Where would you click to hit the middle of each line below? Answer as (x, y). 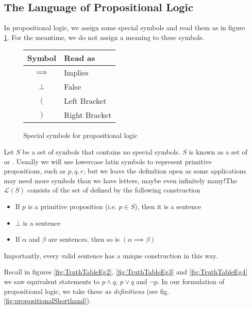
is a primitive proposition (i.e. (72, 206)
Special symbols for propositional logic (81, 135)
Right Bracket (88, 115)
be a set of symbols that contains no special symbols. (101, 151)
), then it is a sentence (168, 206)
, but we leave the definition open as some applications (165, 171)
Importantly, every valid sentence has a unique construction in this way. (111, 255)
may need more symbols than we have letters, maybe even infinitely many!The (121, 180)
